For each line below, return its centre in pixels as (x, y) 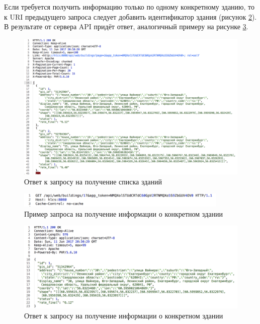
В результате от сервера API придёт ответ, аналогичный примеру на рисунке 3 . (126, 26)
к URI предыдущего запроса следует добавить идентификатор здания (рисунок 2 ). (131, 16)
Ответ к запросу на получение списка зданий (93, 181)
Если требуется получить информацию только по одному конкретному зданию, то (129, 7)
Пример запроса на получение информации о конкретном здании (123, 213)
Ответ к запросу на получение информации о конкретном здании (124, 315)
